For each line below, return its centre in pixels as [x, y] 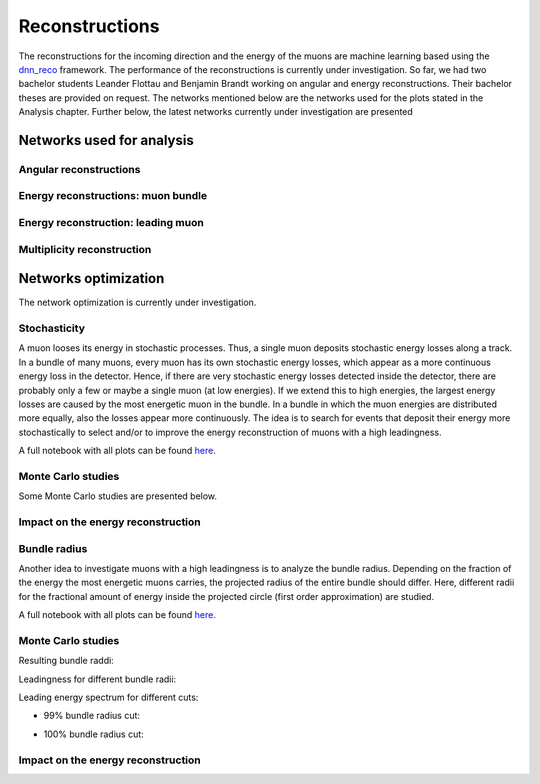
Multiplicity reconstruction [85, 249]
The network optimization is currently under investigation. [137, 302]
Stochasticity [51, 328]
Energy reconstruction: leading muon [111, 223]
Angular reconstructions [79, 169]
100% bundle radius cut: [93, 734]
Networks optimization [91, 278]
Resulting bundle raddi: [66, 661]
